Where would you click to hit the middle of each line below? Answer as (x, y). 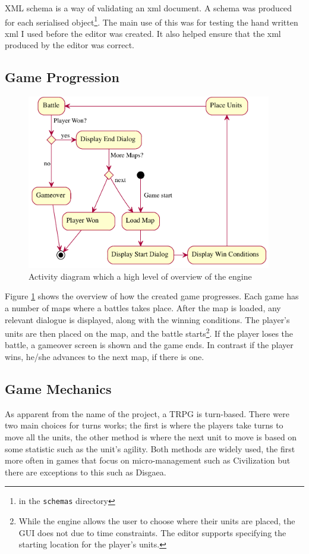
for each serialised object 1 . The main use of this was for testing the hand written (152, 21)
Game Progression (62, 77)
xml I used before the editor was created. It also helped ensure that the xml (143, 33)
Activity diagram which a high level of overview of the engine (140, 276)
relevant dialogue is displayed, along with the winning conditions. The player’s (147, 319)
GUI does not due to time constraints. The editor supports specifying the (152, 532)
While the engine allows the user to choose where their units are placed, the (157, 521)
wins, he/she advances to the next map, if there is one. (105, 357)
